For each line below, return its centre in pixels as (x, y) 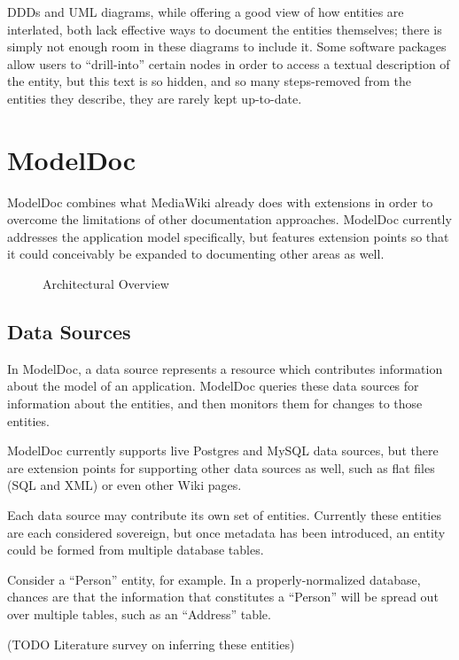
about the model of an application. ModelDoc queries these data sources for (213, 386)
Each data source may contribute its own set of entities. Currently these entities (224, 515)
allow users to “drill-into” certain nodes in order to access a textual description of (229, 63)
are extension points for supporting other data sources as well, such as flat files (221, 467)
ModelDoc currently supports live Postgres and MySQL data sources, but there (223, 450)
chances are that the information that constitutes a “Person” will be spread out (223, 597)
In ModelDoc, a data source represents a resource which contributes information (225, 368)
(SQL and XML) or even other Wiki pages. (124, 485)
